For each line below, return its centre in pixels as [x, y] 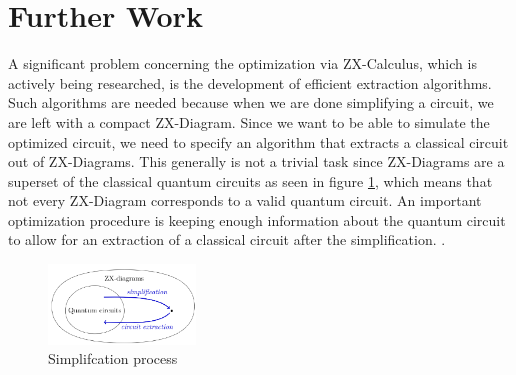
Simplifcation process [113, 358]
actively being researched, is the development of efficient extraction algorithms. [250, 82]
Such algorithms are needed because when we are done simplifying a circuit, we [251, 102]
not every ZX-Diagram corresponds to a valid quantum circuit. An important [245, 200]
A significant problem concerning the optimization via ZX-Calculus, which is [242, 63]
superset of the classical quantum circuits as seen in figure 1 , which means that [250, 180]
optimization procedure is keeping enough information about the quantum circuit [257, 219]
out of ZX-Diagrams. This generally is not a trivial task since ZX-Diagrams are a [256, 161]
